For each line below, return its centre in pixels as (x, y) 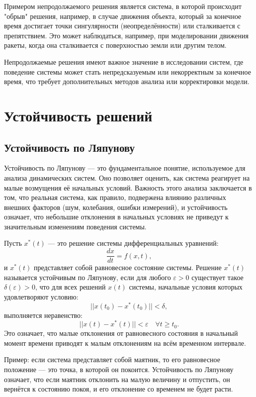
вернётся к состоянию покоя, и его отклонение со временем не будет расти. (119, 389)
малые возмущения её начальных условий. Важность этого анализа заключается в (128, 187)
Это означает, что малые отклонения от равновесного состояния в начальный (121, 333)
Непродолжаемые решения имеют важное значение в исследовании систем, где (124, 61)
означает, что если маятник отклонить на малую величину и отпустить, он (117, 379)
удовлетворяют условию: (41, 296)
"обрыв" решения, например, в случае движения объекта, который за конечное (123, 16)
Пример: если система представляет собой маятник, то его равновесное (112, 359)
